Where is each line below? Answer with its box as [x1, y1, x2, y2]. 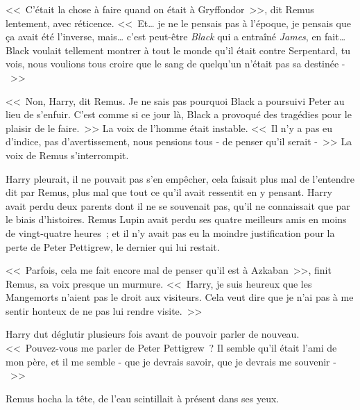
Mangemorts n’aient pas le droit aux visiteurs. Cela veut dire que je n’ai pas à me [6, 290, 354, 304]
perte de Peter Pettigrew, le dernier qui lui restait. [6, 239, 220, 254]
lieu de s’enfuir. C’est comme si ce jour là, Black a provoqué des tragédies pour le [6, 107, 352, 122]
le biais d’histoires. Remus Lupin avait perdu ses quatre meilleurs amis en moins [6, 212, 347, 227]
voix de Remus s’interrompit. [6, 147, 129, 162]
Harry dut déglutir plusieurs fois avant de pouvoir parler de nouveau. [6, 327, 300, 341]
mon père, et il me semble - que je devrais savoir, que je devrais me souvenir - [6, 354, 336, 368]
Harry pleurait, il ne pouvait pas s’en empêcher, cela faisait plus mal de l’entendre [6, 171, 354, 186]
